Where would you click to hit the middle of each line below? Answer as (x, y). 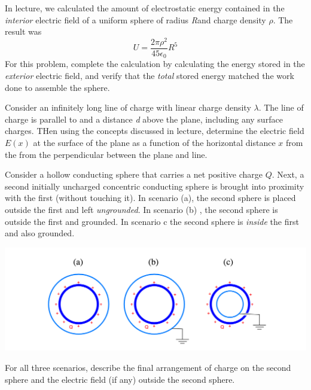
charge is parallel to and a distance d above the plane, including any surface (144, 119)
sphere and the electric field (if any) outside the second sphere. (120, 379)
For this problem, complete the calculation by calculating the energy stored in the (155, 64)
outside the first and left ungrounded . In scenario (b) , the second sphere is (141, 209)
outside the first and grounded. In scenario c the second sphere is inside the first (152, 221)
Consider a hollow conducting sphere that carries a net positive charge (134, 174)
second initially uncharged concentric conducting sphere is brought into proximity (155, 186)
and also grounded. (40, 233)
